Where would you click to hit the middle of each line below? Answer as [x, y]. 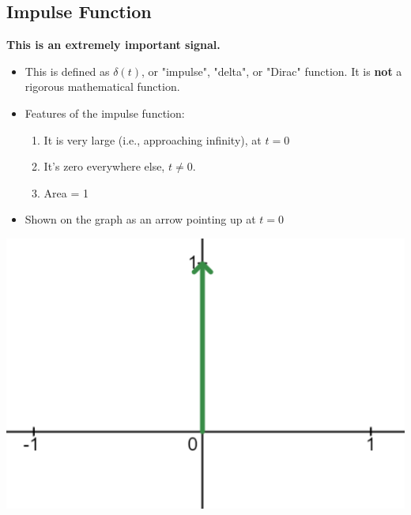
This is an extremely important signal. [113, 45]
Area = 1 [66, 192]
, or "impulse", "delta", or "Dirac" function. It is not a [272, 71]
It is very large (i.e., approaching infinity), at [153, 139]
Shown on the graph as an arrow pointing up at [140, 219]
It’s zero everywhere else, [104, 166]
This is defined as [67, 71]
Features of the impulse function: [105, 113]
